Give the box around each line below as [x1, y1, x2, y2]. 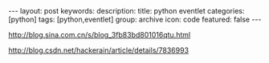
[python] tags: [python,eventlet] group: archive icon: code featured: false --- [8, 14, 262, 24]
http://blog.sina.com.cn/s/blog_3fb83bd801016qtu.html [8, 30, 191, 39]
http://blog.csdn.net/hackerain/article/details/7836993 [8, 45, 190, 55]
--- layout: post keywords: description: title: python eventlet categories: [8, 6, 245, 15]
